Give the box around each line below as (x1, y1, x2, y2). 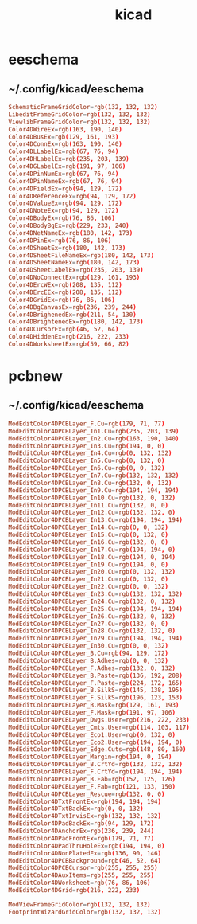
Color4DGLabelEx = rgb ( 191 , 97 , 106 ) (8, 162, 126, 170)
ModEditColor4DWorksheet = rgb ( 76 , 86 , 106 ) (8, 879, 151, 887)
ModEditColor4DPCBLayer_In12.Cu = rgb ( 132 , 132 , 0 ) (8, 508, 176, 517)
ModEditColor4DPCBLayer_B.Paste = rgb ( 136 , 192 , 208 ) (8, 671, 183, 679)
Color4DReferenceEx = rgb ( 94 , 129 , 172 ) (8, 192, 137, 200)
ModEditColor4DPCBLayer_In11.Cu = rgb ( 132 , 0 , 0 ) (8, 501, 169, 509)
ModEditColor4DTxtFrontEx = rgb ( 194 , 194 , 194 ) (8, 797, 161, 805)
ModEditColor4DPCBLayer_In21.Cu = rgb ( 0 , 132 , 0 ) (8, 575, 169, 583)
